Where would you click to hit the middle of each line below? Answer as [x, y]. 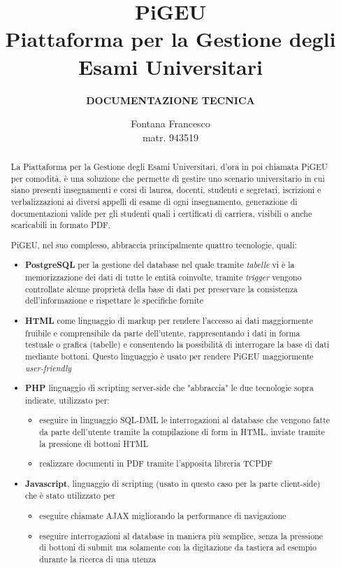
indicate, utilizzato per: [67, 400]
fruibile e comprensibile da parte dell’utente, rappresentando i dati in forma [163, 333]
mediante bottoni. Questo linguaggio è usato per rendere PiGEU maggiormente [169, 356]
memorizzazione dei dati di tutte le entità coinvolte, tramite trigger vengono [164, 277]
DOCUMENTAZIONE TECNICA [170, 100]
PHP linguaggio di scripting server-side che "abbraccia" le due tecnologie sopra [169, 388]
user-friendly [48, 368]
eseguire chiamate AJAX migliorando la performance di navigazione [163, 515]
